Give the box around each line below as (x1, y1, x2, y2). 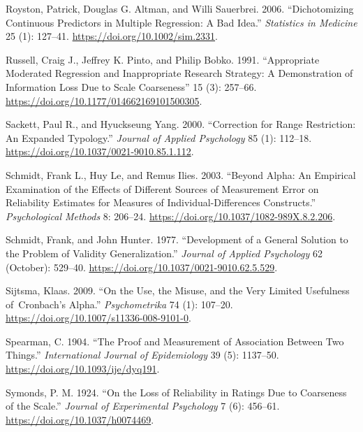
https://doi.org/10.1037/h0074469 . (6, 412, 154, 426)
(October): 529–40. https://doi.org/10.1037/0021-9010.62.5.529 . (6, 259, 278, 274)
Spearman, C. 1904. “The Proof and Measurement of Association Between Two (6, 333, 344, 348)
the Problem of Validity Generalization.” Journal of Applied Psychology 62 (6, 245, 323, 260)
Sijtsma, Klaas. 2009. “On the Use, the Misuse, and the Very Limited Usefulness (6, 283, 350, 298)
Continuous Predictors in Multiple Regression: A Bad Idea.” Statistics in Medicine (6, 15, 357, 29)
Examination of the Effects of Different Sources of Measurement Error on (6, 181, 319, 196)
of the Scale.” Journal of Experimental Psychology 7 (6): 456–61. (6, 398, 280, 413)
